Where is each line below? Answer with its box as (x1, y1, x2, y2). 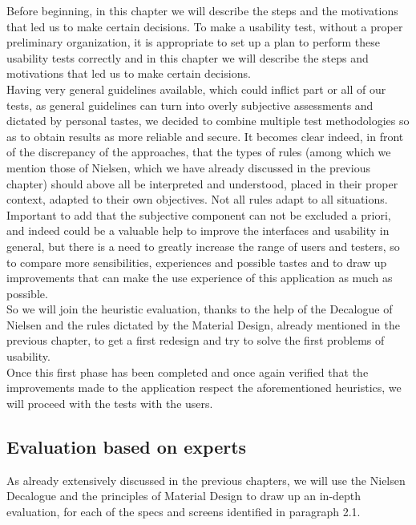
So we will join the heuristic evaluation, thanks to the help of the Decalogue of (6, 301, 393, 317)
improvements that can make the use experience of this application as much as (6, 269, 393, 286)
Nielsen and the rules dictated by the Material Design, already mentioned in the (6, 316, 400, 333)
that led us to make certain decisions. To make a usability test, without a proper (6, 18, 403, 34)
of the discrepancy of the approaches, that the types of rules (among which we (6, 143, 391, 160)
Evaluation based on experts (6, 434, 247, 458)
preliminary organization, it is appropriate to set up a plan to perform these (6, 34, 381, 50)
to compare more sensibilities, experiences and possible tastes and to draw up (6, 253, 387, 270)
